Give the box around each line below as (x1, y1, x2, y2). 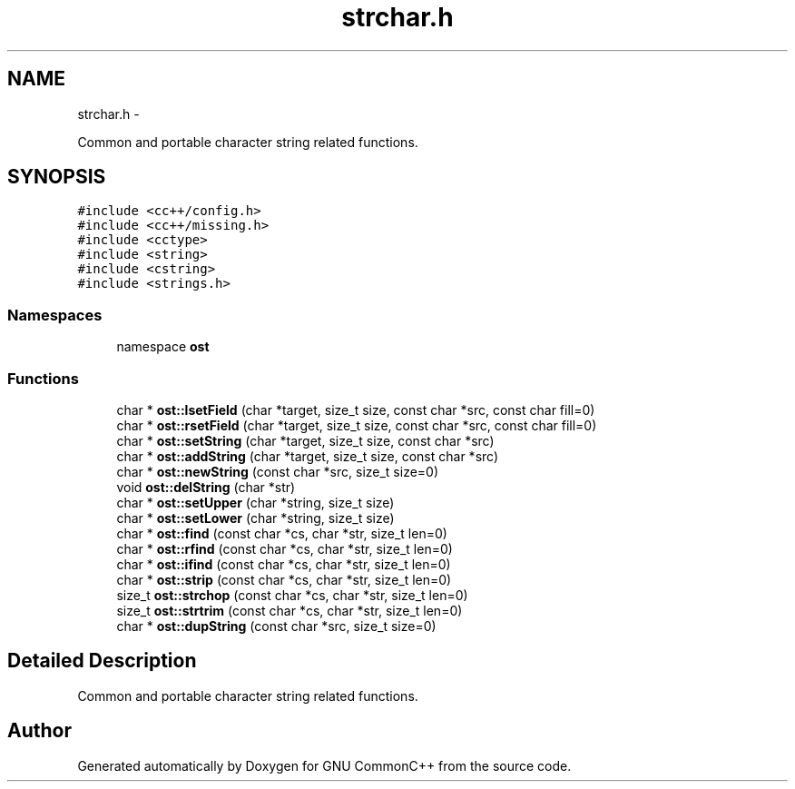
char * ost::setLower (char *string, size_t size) (116, 509, 395, 526)
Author (7, 719, 72, 743)
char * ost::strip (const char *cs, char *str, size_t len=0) (116, 571, 452, 587)
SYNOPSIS (7, 165, 106, 189)
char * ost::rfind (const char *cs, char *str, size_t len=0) (116, 540, 453, 557)
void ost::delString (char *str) (116, 478, 296, 495)
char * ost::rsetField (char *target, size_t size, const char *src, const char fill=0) (116, 417, 597, 433)
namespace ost (116, 339, 210, 355)
